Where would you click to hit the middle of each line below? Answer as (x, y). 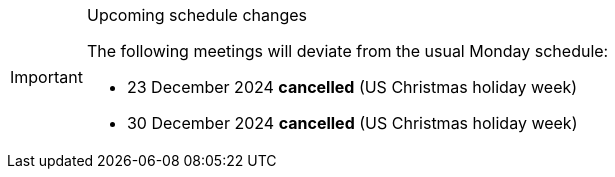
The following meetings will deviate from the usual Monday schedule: (347, 51)
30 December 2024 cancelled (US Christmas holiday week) (352, 123)
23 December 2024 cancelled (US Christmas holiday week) (352, 87)
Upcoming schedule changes (197, 15)
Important (46, 77)
